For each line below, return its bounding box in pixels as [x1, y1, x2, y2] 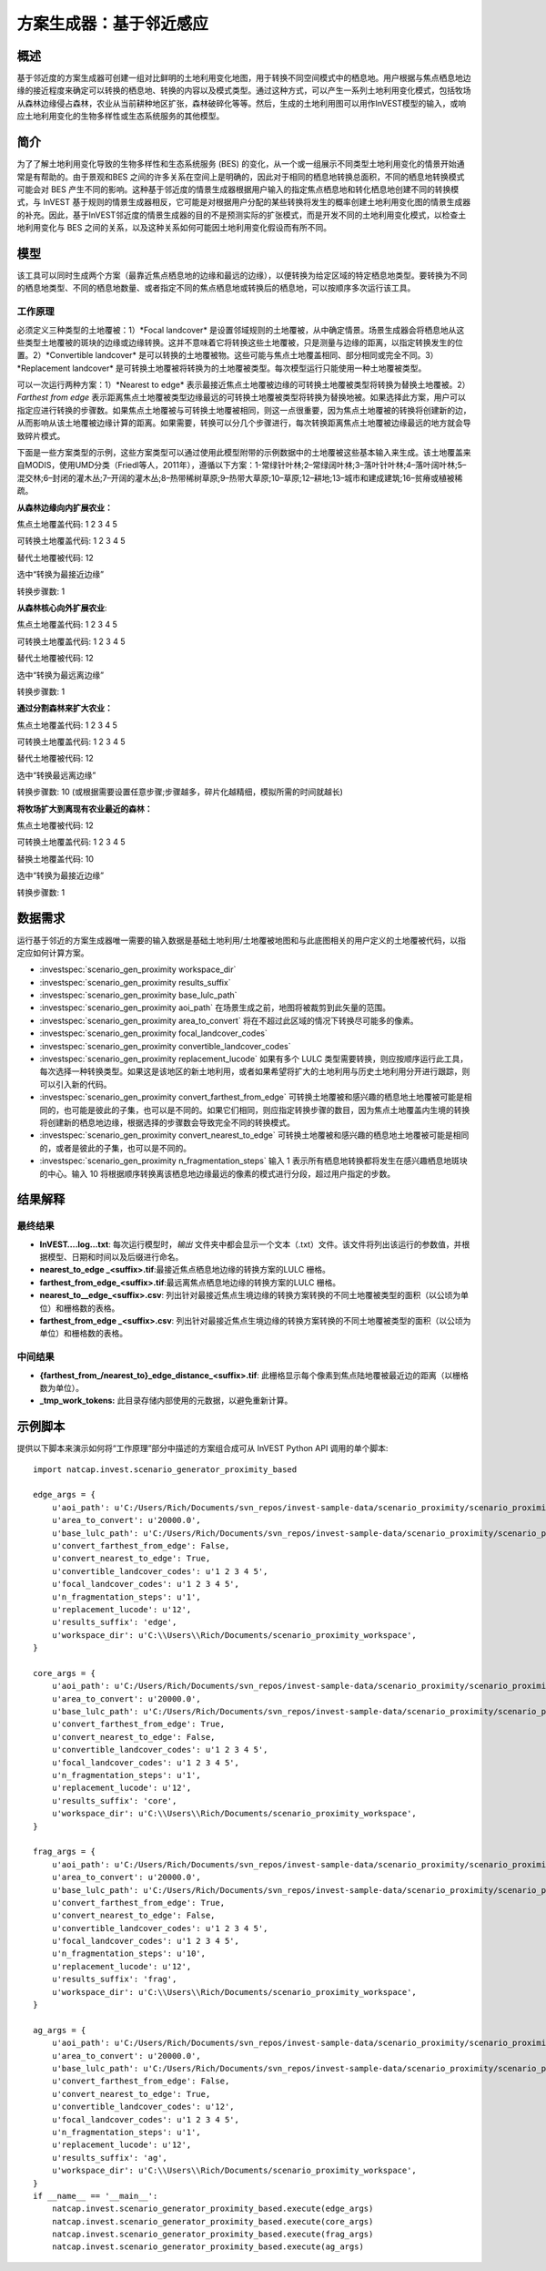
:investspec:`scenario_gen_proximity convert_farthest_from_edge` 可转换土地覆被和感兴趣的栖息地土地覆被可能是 [39, 1091, 464, 1102]
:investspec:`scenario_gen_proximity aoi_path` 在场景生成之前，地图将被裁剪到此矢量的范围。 [39, 1002, 391, 1013]
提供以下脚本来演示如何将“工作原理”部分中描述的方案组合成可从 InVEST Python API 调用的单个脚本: [16, 1443, 389, 1454]
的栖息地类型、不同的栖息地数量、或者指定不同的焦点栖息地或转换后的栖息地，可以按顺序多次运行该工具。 [16, 282, 416, 293]
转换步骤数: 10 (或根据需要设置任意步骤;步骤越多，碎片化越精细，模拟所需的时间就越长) [16, 786, 343, 797]
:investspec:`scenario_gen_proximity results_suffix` [39, 977, 231, 987]
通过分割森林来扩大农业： [16, 702, 113, 714]
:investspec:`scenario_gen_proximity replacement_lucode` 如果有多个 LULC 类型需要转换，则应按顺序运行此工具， [39, 1053, 469, 1065]
